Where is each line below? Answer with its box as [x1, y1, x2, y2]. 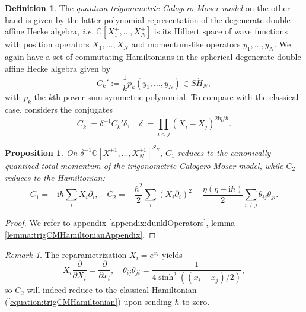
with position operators [5, 38, 90, 50]
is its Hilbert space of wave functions [154, 25, 288, 37]
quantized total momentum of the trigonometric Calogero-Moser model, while [5, 159, 283, 171]
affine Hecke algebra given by [5, 62, 111, 74]
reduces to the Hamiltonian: [5, 171, 105, 183]
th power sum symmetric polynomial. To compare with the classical [52, 91, 299, 103]
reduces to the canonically [177, 146, 271, 158]
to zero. [182, 295, 210, 307]
